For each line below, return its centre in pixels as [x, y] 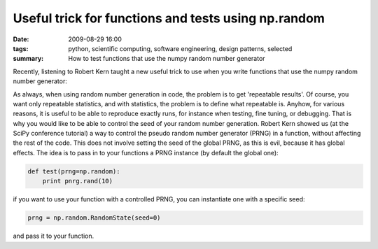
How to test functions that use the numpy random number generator [167, 59]
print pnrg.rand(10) [78, 181]
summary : [28, 59]
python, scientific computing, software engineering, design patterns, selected [180, 48]
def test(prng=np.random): [74, 171]
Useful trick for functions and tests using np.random [169, 18]
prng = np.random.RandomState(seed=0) [94, 218]
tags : [21, 48]
